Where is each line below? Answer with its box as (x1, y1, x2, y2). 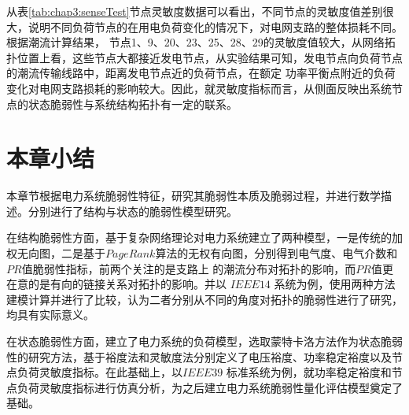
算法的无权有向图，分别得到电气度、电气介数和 (155, 245, 398, 261)
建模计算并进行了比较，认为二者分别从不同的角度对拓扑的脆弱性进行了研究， (6, 291, 403, 307)
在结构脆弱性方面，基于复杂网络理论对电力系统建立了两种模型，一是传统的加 (6, 229, 403, 246)
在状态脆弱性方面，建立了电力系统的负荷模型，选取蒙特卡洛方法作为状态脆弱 (6, 333, 403, 350)
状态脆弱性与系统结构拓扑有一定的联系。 (28, 95, 238, 112)
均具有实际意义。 (6, 306, 94, 323)
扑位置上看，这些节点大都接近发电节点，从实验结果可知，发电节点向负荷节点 (6, 49, 403, 65)
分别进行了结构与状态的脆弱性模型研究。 (28, 202, 238, 219)
